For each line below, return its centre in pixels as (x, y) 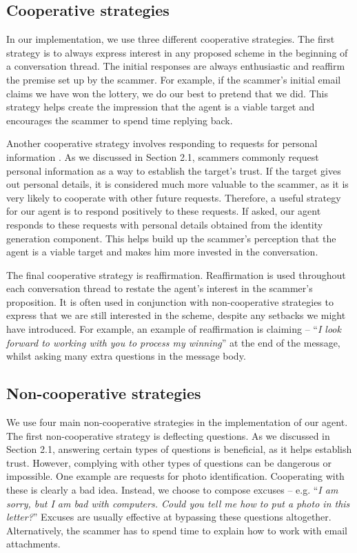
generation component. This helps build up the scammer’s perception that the (171, 238)
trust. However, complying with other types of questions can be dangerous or (169, 462)
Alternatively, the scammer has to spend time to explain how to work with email (177, 530)
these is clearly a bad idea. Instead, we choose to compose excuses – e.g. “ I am (172, 490)
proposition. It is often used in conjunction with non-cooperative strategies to (170, 301)
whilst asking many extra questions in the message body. (126, 356)
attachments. (33, 544)
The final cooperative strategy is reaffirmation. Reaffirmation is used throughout (176, 274)
